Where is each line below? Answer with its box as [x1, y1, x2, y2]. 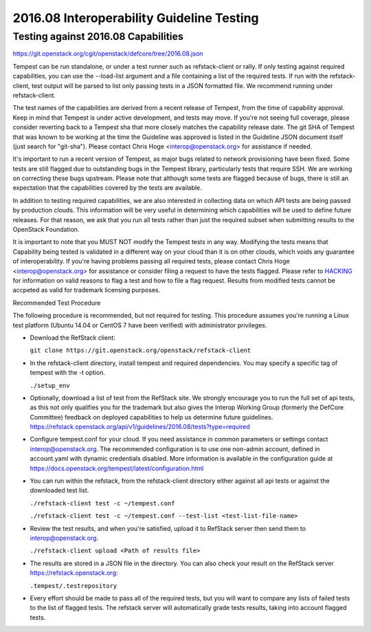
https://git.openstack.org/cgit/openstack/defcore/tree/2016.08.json [12, 50, 203, 58]
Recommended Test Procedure [12, 298, 101, 307]
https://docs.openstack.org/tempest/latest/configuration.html [30, 464, 204, 472]
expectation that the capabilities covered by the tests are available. [12, 184, 202, 192]
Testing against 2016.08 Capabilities [12, 30, 183, 43]
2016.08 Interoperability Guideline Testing [12, 10, 259, 25]
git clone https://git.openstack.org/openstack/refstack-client [30, 347, 251, 354]
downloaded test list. [30, 486, 89, 494]
